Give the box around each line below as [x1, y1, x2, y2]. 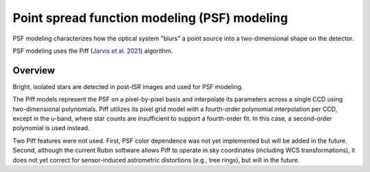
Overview [12, 64, 56, 76]
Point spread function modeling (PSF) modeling [12, 10, 288, 25]
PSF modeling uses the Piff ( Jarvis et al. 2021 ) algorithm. [12, 47, 173, 55]
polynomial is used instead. [12, 124, 90, 132]
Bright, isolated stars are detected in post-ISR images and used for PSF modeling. [12, 82, 243, 90]
